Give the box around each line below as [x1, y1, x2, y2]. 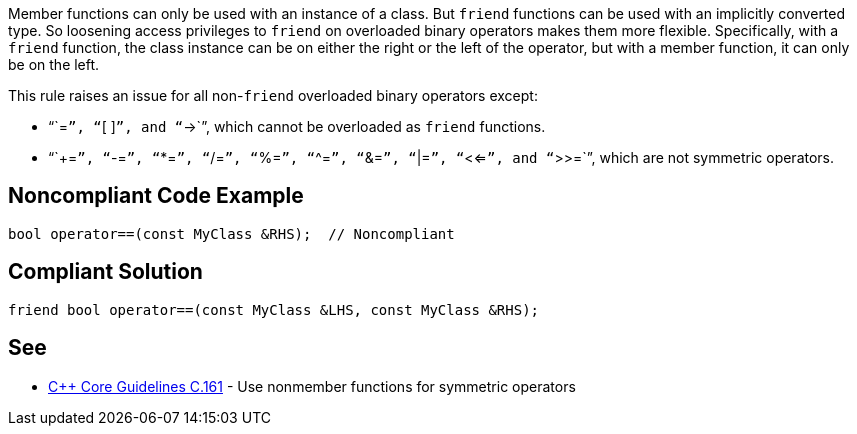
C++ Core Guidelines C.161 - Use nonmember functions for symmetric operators [48, 377, 576, 395]
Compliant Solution [8, 259, 203, 285]
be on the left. [8, 56, 100, 73]
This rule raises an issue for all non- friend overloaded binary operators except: [8, 87, 538, 104]
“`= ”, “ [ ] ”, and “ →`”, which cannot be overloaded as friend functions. [48, 118, 546, 135]
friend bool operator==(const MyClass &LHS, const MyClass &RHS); [8, 301, 540, 318]
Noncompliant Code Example [8, 183, 304, 209]
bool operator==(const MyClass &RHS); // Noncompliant [8, 225, 455, 242]
